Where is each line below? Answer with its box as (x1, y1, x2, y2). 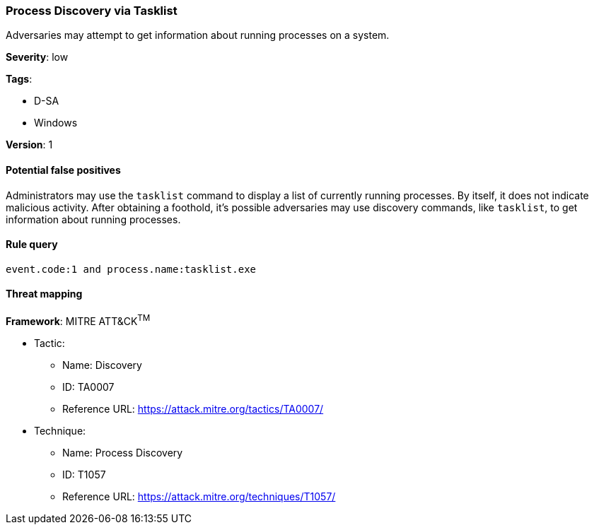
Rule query (6, 238, 58, 251)
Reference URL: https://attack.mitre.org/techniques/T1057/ (62, 490, 336, 502)
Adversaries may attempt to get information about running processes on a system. (6, 29, 390, 42)
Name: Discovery (62, 358, 142, 371)
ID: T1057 (62, 468, 106, 481)
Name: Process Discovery (62, 446, 183, 459)
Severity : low (6, 51, 69, 64)
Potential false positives (6, 163, 121, 176)
